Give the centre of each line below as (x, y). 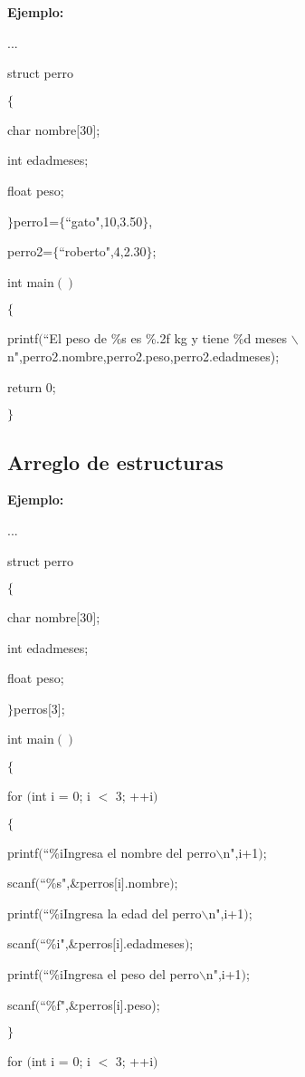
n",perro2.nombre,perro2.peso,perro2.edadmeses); (143, 356)
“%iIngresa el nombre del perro (129, 852)
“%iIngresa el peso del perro (121, 974)
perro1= (37, 221)
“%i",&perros (76, 943)
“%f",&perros (76, 1004)
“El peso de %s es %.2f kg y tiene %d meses (165, 338)
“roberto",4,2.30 (103, 251)
